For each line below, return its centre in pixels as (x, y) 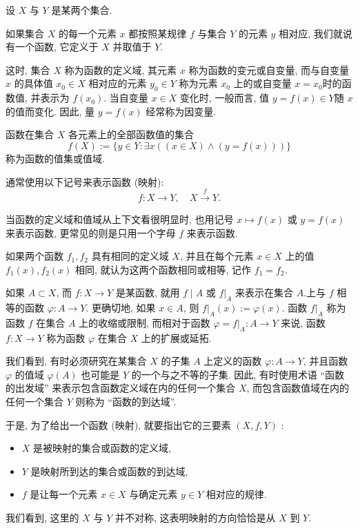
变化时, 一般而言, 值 (224, 98)
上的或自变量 (262, 83)
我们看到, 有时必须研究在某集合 (76, 361)
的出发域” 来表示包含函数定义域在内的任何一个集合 (121, 388)
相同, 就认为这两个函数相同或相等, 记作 (163, 269)
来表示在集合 (265, 292)
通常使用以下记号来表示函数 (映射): (85, 181)
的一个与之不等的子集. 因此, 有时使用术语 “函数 (238, 374)
